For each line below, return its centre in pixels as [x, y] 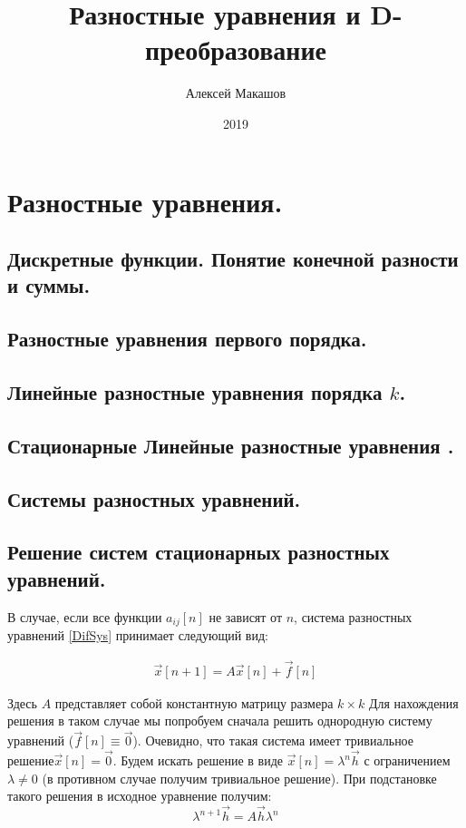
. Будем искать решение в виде [198, 760]
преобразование [236, 49]
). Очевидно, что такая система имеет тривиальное [273, 740]
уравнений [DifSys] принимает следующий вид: [138, 635]
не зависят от [246, 616]
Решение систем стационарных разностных [199, 552]
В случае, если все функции [85, 616]
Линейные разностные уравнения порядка [195, 392]
